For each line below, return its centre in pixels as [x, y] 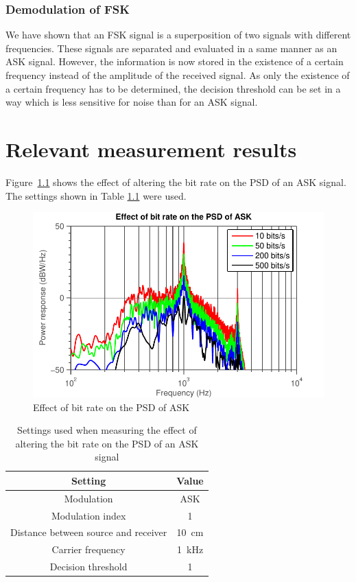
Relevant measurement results [151, 149]
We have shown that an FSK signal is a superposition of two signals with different [178, 35]
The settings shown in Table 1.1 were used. [96, 195]
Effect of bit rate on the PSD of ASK [111, 407]
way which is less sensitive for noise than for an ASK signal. [132, 102]
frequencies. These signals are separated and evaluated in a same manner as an [171, 48]
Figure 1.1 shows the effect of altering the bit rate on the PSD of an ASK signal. [176, 182]
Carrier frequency [88, 549]
